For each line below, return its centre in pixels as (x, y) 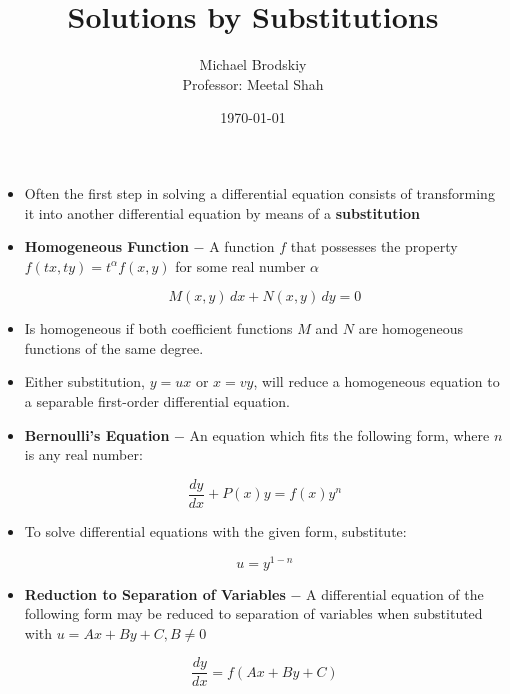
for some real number (240, 265)
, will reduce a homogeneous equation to (376, 381)
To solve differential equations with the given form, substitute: (215, 530)
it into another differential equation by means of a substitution (222, 212)
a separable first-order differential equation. (157, 401)
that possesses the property (374, 246)
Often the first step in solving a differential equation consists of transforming (259, 192)
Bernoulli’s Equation (97, 434)
